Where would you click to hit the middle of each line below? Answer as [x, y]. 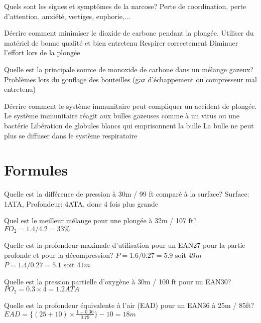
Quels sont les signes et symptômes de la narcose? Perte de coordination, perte [125, 6]
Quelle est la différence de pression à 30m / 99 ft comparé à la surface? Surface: [127, 194]
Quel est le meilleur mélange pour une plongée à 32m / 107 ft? [100, 220]
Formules [36, 170]
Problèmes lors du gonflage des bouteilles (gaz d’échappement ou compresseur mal [130, 79]
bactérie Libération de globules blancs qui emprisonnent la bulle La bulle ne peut [129, 125]
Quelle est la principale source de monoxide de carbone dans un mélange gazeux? [129, 69]
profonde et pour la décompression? [59, 255]
